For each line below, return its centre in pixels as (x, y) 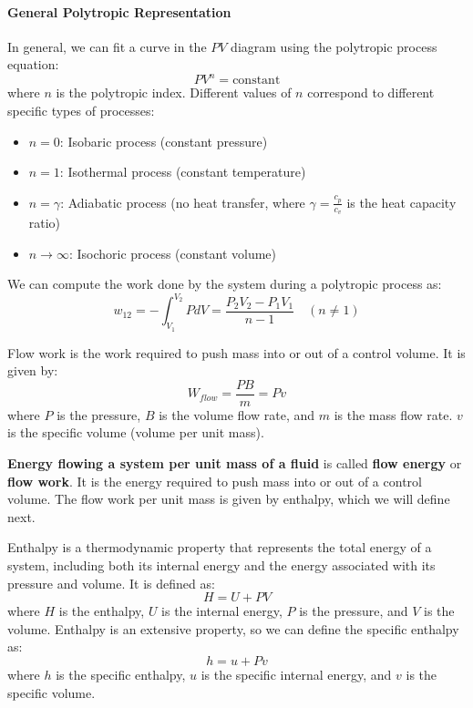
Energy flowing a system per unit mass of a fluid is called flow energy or (235, 463)
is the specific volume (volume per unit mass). (136, 432)
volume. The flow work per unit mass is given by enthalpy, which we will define (229, 499)
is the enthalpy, (102, 611)
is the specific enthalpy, (121, 674)
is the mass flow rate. (393, 414)
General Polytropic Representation (119, 11)
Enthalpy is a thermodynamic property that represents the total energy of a (220, 547)
